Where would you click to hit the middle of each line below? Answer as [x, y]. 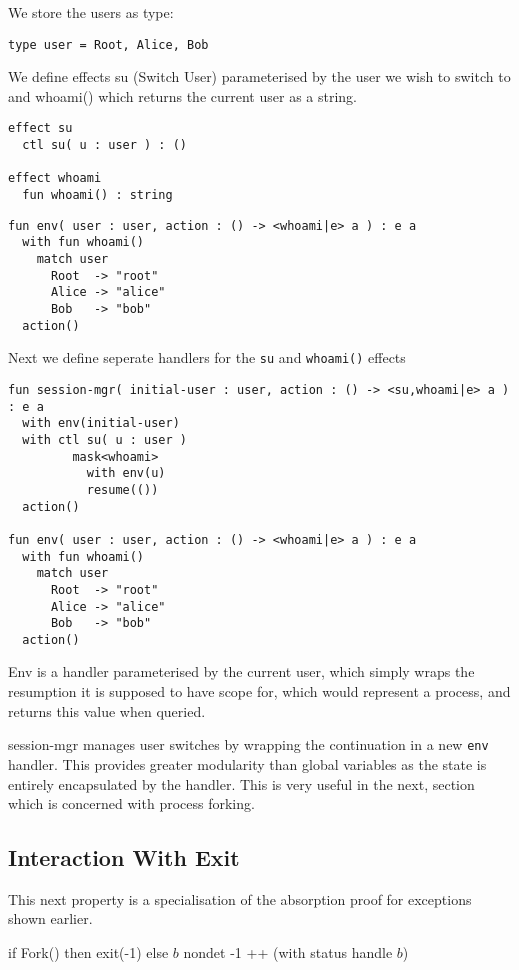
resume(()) [122, 489]
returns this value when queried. [107, 710]
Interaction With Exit [124, 857]
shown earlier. [50, 918]
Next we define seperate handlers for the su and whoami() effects [207, 357]
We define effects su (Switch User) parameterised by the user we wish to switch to [259, 76]
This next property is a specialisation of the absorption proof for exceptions [240, 898]
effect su [40, 128]
